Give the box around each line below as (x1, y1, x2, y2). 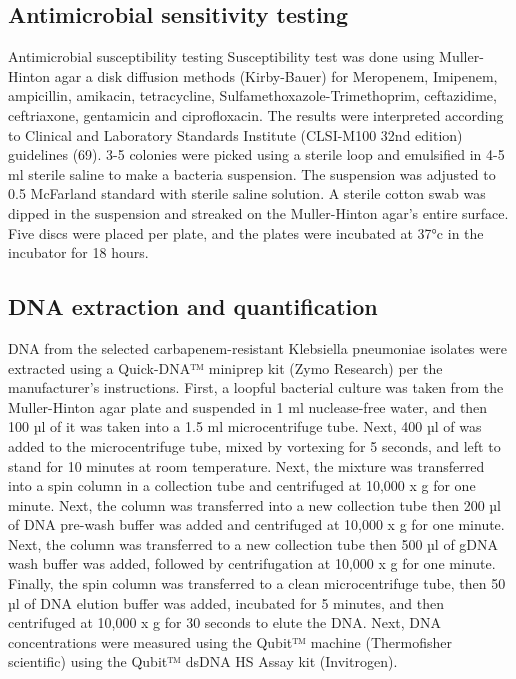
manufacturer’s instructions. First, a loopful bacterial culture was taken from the (8, 377, 504, 398)
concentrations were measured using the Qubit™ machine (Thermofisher (8, 631, 452, 652)
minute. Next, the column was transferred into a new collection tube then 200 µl (8, 494, 501, 515)
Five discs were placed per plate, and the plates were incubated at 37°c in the (8, 222, 484, 243)
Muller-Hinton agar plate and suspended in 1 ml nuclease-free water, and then (8, 396, 488, 417)
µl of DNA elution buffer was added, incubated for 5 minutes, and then (8, 592, 445, 613)
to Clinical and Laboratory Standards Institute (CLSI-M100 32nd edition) (8, 124, 463, 145)
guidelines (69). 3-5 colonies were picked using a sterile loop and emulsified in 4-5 (8, 144, 505, 165)
